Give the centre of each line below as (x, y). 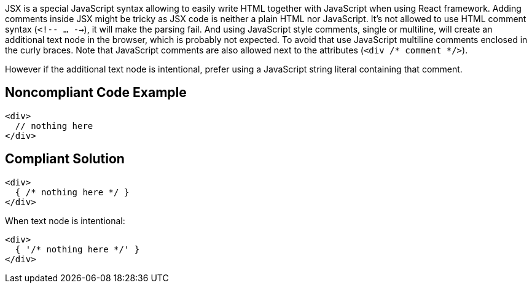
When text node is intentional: (65, 220)
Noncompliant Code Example (96, 93)
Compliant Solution (65, 159)
